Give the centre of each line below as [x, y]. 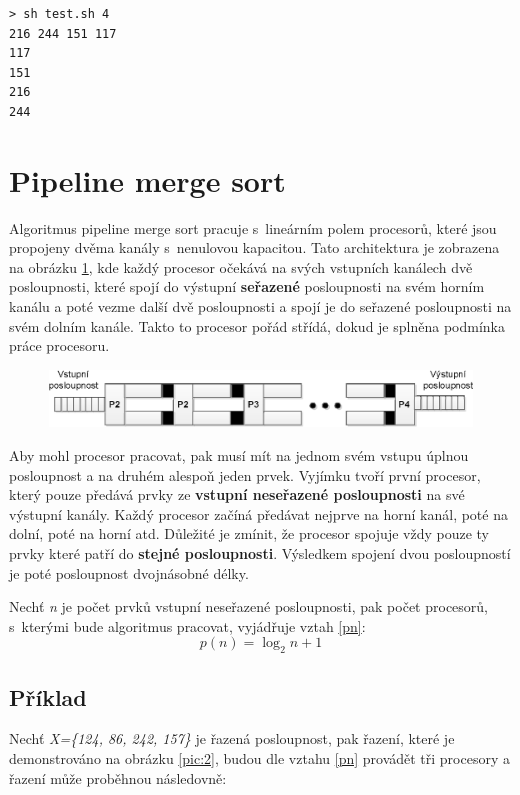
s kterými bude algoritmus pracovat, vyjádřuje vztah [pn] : [187, 625]
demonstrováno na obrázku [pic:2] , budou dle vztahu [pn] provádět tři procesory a [259, 757]
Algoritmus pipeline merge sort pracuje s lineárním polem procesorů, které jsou [253, 227]
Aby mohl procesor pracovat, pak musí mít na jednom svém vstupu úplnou [239, 454]
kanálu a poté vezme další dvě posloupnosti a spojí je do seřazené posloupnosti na [260, 306]
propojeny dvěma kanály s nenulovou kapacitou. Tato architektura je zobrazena [254, 247]
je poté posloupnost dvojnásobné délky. [129, 572]
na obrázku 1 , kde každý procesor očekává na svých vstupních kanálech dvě [241, 266]
